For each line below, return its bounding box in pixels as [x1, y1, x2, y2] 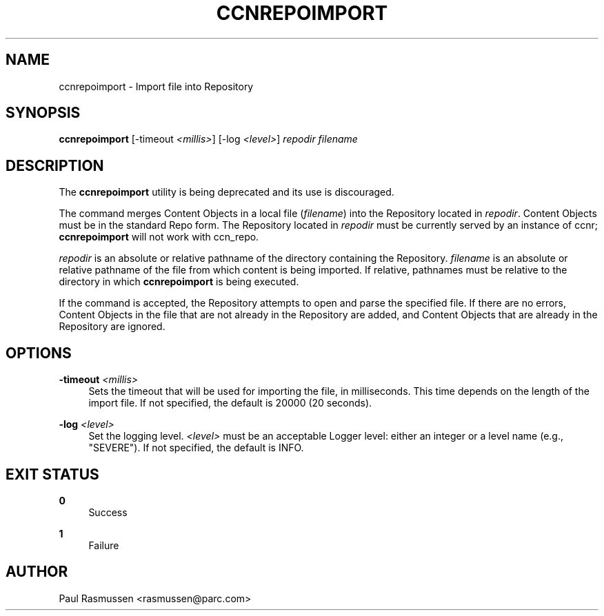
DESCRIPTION [6, 156, 104, 174]
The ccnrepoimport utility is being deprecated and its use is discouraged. [59, 186, 394, 198]
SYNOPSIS [6, 104, 81, 122]
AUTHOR [6, 563, 68, 581]
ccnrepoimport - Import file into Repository [59, 80, 254, 92]
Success [88, 506, 128, 518]
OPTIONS [6, 344, 72, 362]
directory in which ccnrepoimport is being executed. [59, 276, 299, 288]
